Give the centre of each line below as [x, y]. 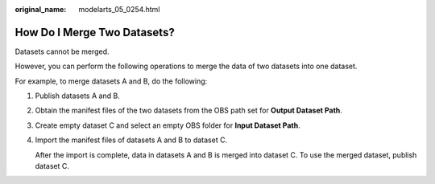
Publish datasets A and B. [77, 96]
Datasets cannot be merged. [62, 51]
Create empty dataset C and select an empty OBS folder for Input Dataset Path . [168, 125]
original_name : [41, 9]
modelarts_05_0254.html [119, 9]
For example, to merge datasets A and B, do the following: [111, 81]
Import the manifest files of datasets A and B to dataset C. [131, 140]
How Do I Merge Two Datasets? [95, 32]
